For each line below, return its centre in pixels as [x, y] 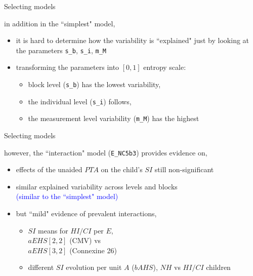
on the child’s [122, 169]
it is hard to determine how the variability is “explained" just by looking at [133, 40]
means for [53, 230]
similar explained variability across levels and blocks [97, 186]
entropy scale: [165, 67]
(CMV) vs [85, 240]
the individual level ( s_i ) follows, [80, 101]
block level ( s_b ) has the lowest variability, [94, 84]
